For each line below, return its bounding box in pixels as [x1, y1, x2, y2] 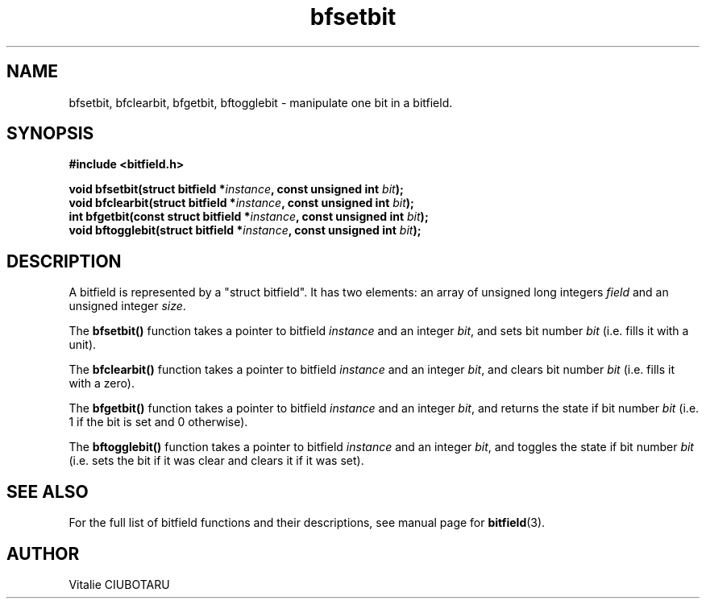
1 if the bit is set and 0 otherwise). [69, 415, 248, 429]
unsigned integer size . [69, 299, 186, 313]
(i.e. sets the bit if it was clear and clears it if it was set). [69, 454, 364, 468]
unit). [69, 338, 97, 352]
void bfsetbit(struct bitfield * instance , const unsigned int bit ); [69, 182, 404, 197]
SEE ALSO [6, 481, 89, 502]
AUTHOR [6, 543, 80, 564]
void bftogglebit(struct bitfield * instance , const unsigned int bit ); [69, 223, 422, 238]
